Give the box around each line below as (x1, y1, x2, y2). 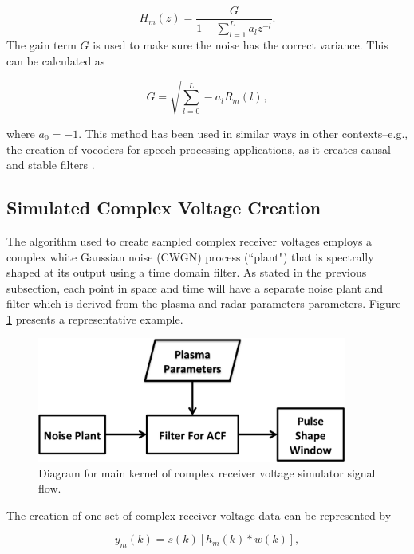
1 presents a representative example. (6, 310, 183, 327)
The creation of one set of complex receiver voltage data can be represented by (6, 506, 392, 523)
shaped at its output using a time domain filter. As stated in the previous (6, 264, 367, 281)
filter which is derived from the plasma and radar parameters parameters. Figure (6, 295, 401, 312)
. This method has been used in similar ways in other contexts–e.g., (78, 124, 408, 141)
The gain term (6, 37, 77, 53)
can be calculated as (6, 52, 105, 69)
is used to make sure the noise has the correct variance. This (93, 37, 388, 53)
